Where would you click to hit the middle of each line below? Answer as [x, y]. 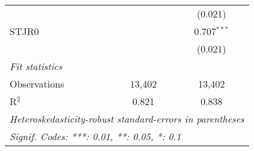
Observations [37, 84]
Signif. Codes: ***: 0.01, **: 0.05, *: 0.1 [95, 136]
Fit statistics [36, 66]
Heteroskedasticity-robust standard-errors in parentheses [127, 119]
